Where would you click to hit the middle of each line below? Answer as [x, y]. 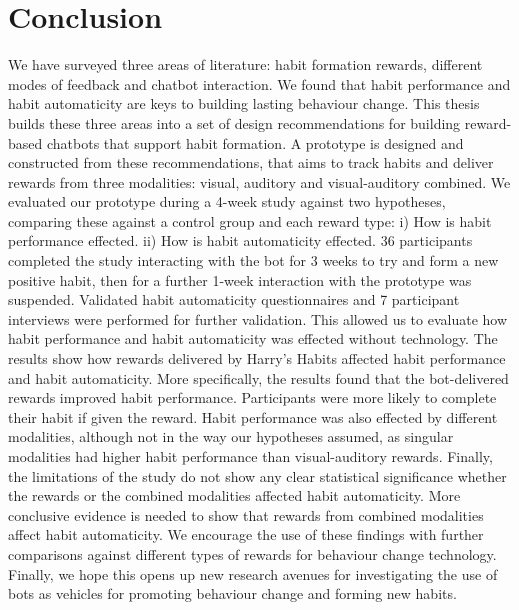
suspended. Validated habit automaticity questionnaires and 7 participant [234, 299]
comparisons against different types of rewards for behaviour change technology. [252, 553]
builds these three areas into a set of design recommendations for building [234, 122]
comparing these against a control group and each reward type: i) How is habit [250, 220]
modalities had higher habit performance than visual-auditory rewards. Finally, [250, 456]
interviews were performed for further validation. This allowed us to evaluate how [258, 318]
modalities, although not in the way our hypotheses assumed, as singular [231, 436]
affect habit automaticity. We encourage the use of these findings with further [246, 534]
